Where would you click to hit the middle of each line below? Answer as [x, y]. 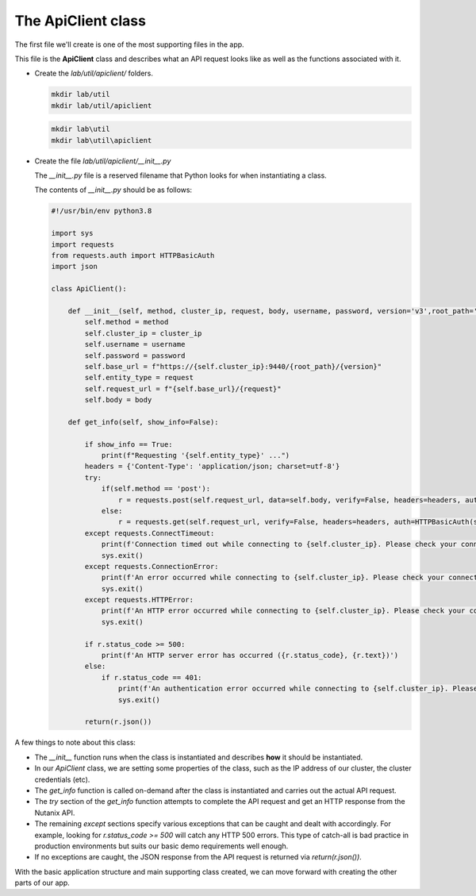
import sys [72, 233]
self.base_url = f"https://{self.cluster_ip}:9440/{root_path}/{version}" [233, 366]
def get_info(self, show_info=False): [143, 422]
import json [75, 267]
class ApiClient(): [89, 289]
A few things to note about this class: [75, 743]
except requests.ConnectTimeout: [150, 533]
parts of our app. [42, 883]
